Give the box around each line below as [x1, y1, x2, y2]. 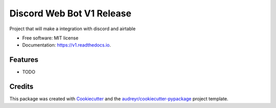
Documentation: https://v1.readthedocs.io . [22, 42, 111, 48]
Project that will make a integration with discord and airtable [9, 26, 136, 32]
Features [9, 55, 38, 64]
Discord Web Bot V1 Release [9, 8, 131, 19]
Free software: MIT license [22, 35, 79, 41]
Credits [9, 82, 34, 91]
